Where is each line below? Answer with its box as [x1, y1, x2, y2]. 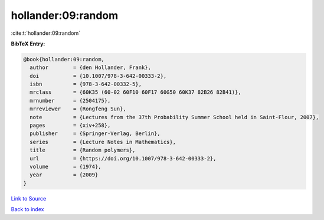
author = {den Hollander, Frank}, [30, 64, 152, 71]
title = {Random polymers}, [30, 147, 136, 153]
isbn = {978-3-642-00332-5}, [30, 81, 142, 88]
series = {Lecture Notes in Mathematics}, [30, 139, 176, 145]
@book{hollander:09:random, [23, 56, 104, 63]
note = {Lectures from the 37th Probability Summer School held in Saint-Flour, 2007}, [30, 114, 319, 120]
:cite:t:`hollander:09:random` [11, 29, 81, 37]
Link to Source [11, 195, 47, 202]
